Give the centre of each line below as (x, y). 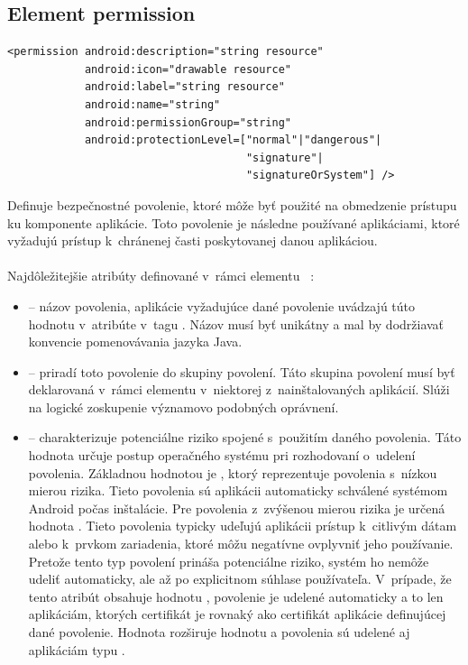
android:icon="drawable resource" (188, 69)
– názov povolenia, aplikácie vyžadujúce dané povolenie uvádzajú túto (221, 305)
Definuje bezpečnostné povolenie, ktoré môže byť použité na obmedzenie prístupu (232, 204)
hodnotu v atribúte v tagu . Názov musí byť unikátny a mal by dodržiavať (236, 323)
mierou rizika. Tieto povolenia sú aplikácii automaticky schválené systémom (238, 490)
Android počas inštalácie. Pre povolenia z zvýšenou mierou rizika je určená (237, 508)
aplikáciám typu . (77, 649)
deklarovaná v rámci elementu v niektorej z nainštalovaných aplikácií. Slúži (239, 389)
